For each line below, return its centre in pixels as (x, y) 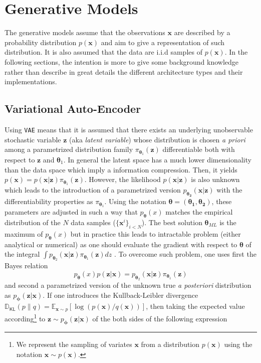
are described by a (202, 32)
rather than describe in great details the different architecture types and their (124, 71)
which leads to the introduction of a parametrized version (93, 190)
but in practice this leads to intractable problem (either (156, 233)
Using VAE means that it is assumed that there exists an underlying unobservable (129, 129)
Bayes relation (26, 265)
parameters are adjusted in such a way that (71, 212)
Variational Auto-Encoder (73, 109)
